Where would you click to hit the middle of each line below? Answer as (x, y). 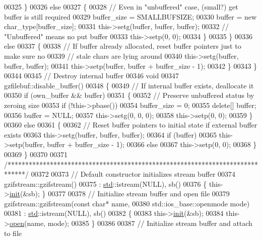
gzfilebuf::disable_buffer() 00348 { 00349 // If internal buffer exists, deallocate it (129, 85)
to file (13, 233)
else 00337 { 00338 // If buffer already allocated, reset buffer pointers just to (123, 46)
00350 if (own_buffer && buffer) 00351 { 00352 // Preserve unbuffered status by (129, 95)
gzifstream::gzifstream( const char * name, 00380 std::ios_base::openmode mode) (127, 203)
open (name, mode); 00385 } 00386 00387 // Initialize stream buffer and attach (131, 223)
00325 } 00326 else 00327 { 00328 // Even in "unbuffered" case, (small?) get (121, 7)
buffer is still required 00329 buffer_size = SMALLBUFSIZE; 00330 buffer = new (130, 16)
